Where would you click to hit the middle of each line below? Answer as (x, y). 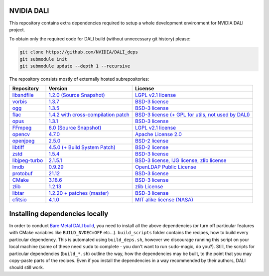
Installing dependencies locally (59, 213)
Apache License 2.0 (158, 135)
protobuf (22, 173)
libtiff (18, 147)
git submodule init (43, 59)
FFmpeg (22, 128)
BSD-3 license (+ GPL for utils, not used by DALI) (193, 115)
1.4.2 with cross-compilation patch (89, 115)
